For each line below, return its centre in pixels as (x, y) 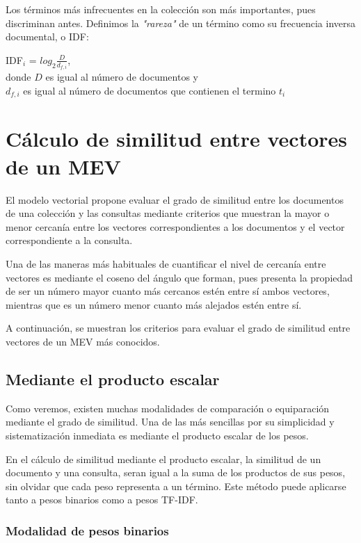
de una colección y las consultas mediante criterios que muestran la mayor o (168, 213)
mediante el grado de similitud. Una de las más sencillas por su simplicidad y (170, 422)
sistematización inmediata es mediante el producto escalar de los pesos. (157, 435)
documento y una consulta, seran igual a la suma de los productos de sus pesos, (176, 472)
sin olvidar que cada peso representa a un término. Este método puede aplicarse (176, 486)
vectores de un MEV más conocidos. (83, 341)
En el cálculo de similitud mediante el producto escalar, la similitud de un (163, 459)
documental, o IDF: (47, 37)
